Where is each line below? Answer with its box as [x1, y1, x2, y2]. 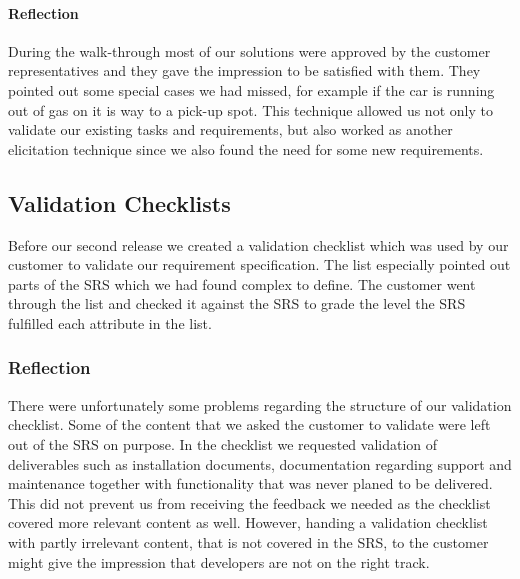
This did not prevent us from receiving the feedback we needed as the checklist [8, 492, 491, 513]
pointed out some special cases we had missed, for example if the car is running [8, 79, 495, 100]
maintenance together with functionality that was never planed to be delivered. [8, 473, 493, 494]
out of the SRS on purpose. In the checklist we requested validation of [8, 433, 438, 454]
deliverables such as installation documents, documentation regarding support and [8, 453, 512, 474]
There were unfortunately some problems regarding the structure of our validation [8, 394, 512, 415]
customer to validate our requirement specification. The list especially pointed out [8, 254, 511, 275]
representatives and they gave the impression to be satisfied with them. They [8, 60, 481, 81]
